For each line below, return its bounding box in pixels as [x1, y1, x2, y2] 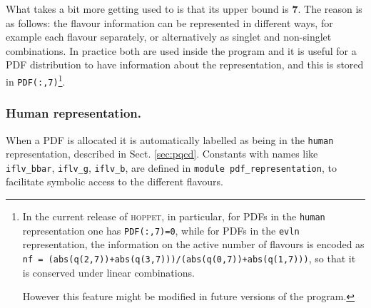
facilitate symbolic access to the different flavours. [6, 174, 223, 189]
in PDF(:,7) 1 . [6, 71, 66, 88]
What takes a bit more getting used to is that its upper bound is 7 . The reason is [6, 1, 362, 16]
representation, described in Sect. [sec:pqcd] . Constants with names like [6, 146, 318, 161]
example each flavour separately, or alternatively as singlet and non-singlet [6, 29, 332, 44]
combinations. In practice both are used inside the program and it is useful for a [6, 43, 357, 58]
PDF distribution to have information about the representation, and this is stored [6, 57, 364, 72]
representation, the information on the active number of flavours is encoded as [22, 237, 365, 252]
